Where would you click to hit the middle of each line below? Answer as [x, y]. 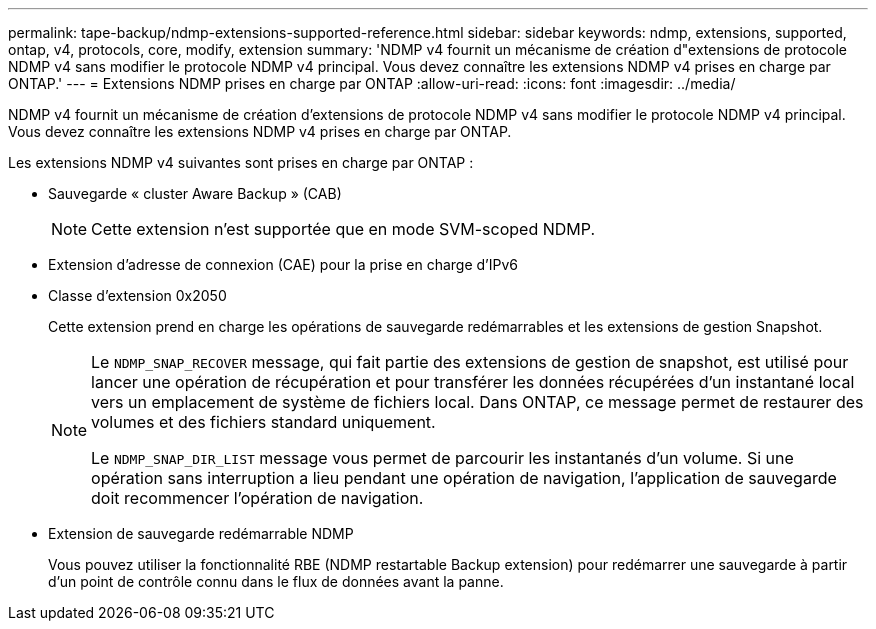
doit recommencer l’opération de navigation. [257, 498]
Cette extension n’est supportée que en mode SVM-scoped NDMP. [343, 229]
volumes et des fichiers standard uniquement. [263, 422]
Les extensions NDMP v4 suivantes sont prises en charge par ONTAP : [241, 162]
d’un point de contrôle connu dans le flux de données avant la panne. [276, 581]
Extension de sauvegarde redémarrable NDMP [201, 533]
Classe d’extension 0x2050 [137, 295]
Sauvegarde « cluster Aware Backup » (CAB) [195, 193]
